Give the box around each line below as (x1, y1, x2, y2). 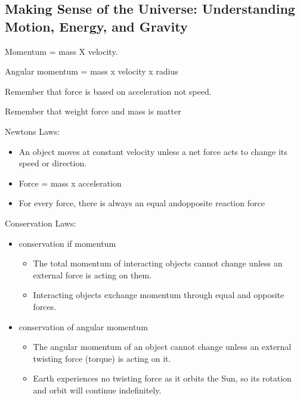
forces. (33, 300, 57, 312)
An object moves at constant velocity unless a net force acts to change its (18, 145, 287, 157)
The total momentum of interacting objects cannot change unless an (33, 257, 283, 269)
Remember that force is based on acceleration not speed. (5, 85, 212, 97)
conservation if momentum (18, 237, 116, 249)
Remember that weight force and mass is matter (5, 105, 181, 117)
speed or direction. (18, 157, 87, 169)
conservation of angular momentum (18, 320, 148, 333)
